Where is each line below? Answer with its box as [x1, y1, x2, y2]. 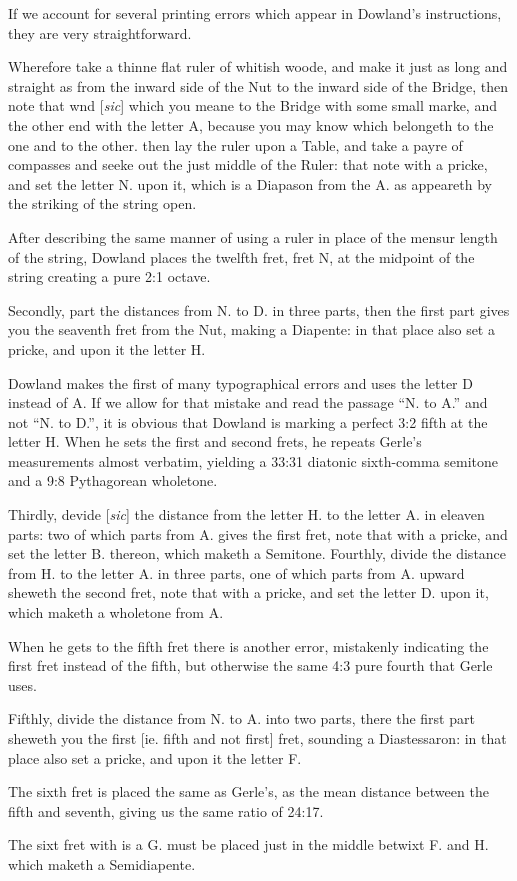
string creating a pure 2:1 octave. [8, 266, 211, 287]
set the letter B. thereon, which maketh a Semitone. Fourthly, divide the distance [8, 543, 507, 564]
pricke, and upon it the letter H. [8, 338, 206, 359]
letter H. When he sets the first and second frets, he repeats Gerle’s [8, 431, 422, 452]
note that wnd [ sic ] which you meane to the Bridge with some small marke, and [8, 95, 497, 116]
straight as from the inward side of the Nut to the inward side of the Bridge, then [8, 75, 509, 96]
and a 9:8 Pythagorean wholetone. [8, 470, 218, 491]
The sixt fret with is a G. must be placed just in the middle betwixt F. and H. [8, 834, 489, 855]
